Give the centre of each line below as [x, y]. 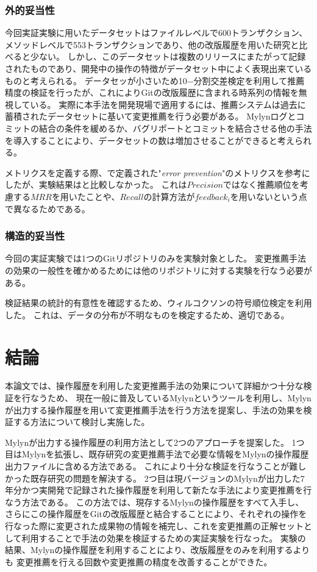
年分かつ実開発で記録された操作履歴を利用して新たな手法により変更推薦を [154, 490]
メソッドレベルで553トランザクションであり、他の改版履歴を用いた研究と [152, 44]
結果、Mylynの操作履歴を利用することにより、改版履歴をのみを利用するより [158, 550]
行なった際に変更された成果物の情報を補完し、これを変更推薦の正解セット [154, 525]
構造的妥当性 [35, 236]
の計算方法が [169, 196]
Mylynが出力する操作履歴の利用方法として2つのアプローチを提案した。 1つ [155, 442]
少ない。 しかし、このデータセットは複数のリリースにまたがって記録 [168, 56]
